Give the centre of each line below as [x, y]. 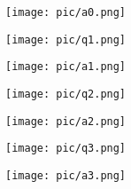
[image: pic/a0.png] [66, 12]
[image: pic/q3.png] [66, 149]
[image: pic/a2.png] [66, 121]
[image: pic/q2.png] [66, 94]
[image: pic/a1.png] [66, 67]
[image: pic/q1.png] [66, 39]
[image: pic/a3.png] [66, 175]
